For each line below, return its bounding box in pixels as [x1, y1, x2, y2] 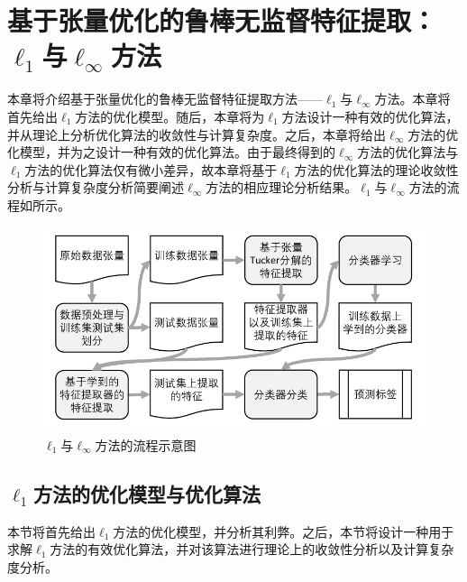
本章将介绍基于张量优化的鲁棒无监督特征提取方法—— [7, 89, 323, 108]
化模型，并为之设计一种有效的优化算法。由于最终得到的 [7, 143, 335, 162]
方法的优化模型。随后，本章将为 [75, 106, 265, 125]
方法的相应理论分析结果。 [206, 178, 358, 197]
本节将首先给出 [7, 522, 96, 540]
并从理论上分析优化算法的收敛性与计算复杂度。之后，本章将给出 [7, 125, 386, 143]
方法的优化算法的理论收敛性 [294, 160, 459, 179]
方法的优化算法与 [357, 143, 459, 162]
